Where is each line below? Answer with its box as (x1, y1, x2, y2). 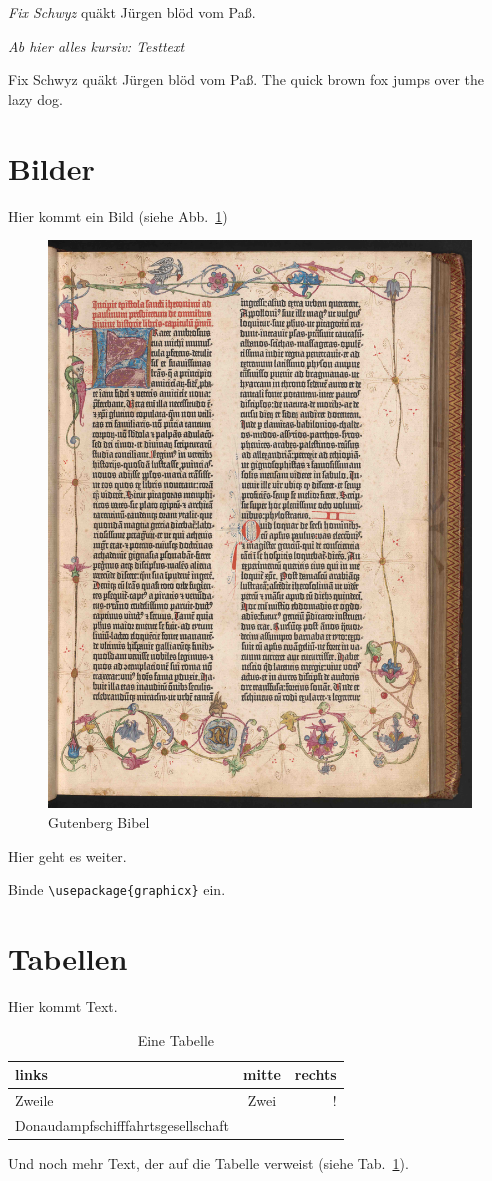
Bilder (8, 147, 95, 188)
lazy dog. (8, 88, 63, 109)
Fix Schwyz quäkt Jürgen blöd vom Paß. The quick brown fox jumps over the (8, 69, 485, 90)
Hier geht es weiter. (8, 845, 127, 866)
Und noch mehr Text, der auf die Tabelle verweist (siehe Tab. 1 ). (8, 1152, 409, 1173)
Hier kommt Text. (8, 995, 118, 1016)
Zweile (15, 1089, 54, 1110)
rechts (294, 1064, 337, 1085)
